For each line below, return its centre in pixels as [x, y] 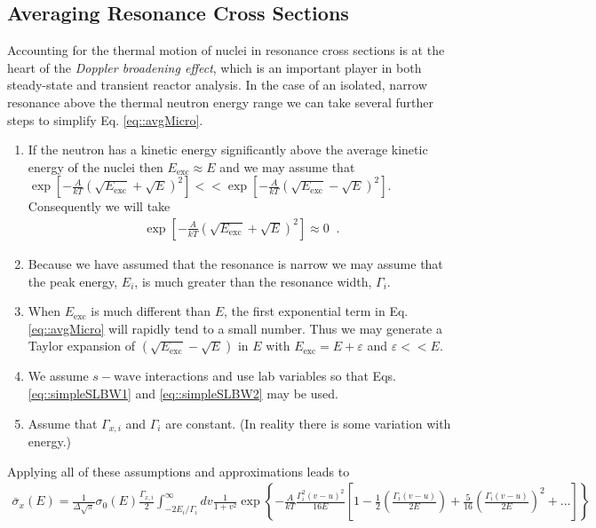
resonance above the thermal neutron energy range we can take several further [220, 102]
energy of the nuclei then [95, 166]
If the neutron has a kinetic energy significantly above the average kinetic [228, 150]
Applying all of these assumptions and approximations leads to [179, 471]
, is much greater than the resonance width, [253, 281]
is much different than [151, 311]
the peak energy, [73, 281]
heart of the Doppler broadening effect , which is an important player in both [215, 67]
